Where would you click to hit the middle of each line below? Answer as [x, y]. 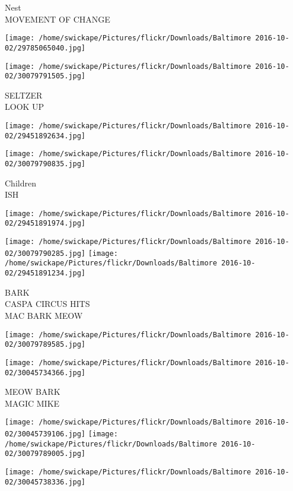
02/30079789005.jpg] [45, 454]
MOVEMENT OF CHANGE [58, 19]
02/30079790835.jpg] [45, 164]
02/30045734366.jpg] [45, 373]
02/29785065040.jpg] [45, 48]
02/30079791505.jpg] [45, 76]
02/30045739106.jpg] [45, 434]
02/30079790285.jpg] [45, 253]
